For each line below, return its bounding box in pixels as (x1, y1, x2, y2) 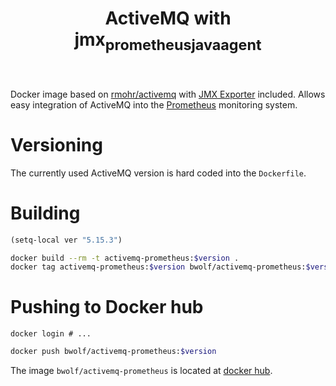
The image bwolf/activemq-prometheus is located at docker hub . (10, 365, 273, 377)
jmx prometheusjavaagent (74, 28, 262, 54)
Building (10, 202, 81, 224)
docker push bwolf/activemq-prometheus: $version (10, 347, 217, 357)
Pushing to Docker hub (10, 296, 204, 319)
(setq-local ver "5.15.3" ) (10, 235, 123, 245)
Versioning (10, 133, 103, 156)
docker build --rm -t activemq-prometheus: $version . (10, 253, 240, 263)
